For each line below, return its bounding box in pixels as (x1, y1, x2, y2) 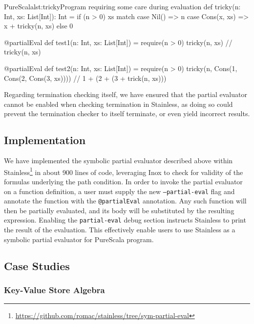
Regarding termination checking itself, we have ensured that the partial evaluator (4, 89, 247, 100)
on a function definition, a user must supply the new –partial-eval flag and (4, 186, 235, 196)
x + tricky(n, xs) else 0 (4, 21, 73, 31)
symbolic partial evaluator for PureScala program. (4, 234, 154, 244)
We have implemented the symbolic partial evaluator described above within (4, 155, 233, 166)
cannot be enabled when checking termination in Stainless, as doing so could (4, 99, 233, 109)
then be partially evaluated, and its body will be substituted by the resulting (4, 205, 234, 215)
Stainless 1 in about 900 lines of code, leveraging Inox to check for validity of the (4, 165, 243, 177)
